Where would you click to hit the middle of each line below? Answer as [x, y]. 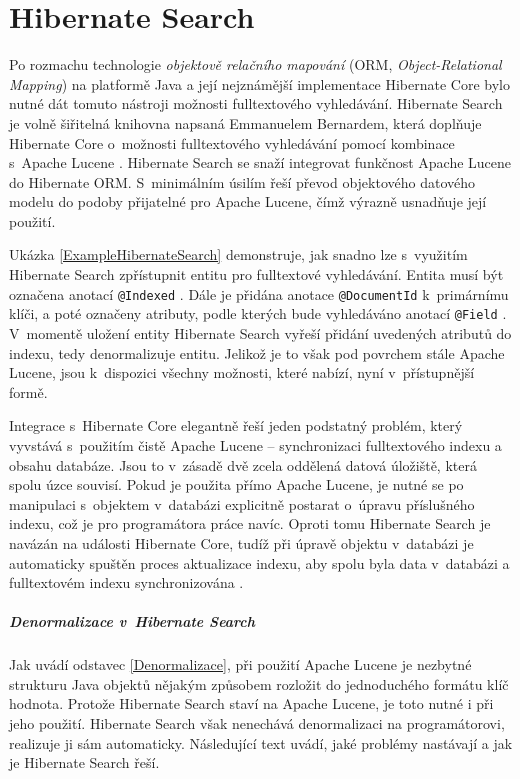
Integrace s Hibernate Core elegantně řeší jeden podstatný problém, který [236, 425]
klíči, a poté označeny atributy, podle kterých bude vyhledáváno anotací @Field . [258, 313]
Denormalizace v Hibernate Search [132, 621]
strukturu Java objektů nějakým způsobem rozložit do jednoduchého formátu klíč [259, 683]
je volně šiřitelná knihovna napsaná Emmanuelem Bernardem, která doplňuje [245, 122]
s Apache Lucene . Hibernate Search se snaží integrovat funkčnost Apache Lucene [260, 162]
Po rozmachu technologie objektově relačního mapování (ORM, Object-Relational [255, 64]
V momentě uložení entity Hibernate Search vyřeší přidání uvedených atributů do [260, 332]
